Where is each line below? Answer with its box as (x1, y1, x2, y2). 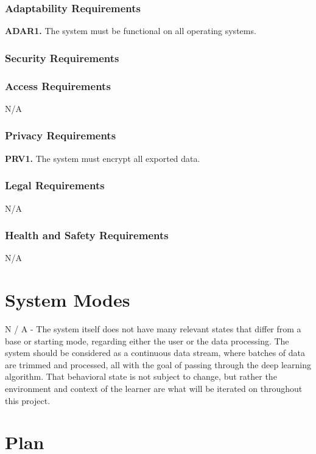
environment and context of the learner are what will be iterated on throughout (5, 382, 303, 394)
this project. (5, 394, 51, 407)
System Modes (5, 287, 130, 312)
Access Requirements (5, 78, 111, 93)
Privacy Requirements (5, 128, 116, 143)
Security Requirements (5, 50, 119, 65)
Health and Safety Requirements (5, 228, 169, 243)
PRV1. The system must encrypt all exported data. (5, 152, 200, 164)
